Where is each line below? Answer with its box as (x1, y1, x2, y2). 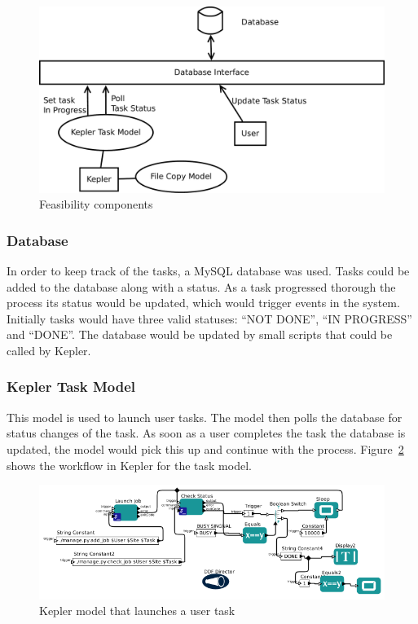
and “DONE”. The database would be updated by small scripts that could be (7, 326, 393, 343)
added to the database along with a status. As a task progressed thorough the (7, 278, 396, 295)
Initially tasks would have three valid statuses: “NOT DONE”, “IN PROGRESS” (7, 310, 412, 327)
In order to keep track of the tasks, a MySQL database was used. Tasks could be (7, 261, 410, 279)
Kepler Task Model (7, 376, 136, 397)
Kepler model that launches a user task (39, 602, 235, 619)
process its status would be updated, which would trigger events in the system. (7, 294, 400, 311)
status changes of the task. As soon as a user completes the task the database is (7, 424, 406, 442)
